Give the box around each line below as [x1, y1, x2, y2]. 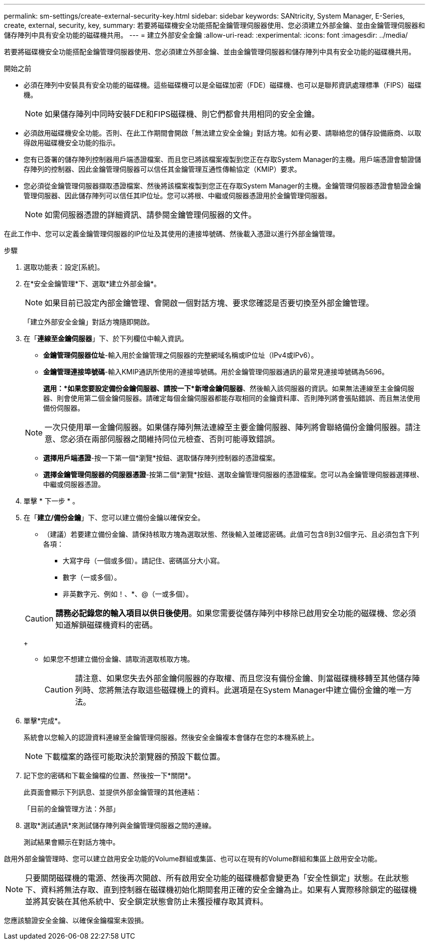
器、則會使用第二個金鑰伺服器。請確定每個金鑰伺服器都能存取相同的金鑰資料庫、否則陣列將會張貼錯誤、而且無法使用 [43, 394, 420, 402]
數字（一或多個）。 [63, 573, 121, 581]
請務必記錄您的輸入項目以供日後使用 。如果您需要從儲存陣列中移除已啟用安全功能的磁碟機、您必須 [55, 608, 416, 618]
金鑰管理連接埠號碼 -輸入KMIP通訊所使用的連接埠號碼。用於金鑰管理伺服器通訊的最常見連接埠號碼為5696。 [43, 368, 389, 376]
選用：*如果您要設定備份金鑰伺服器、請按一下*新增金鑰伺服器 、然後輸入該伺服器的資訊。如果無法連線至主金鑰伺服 [43, 384, 414, 392]
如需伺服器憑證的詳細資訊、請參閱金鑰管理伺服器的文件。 [45, 210, 257, 220]
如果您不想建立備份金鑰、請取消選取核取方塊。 [43, 655, 194, 663]
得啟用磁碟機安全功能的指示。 [24, 138, 119, 147]
